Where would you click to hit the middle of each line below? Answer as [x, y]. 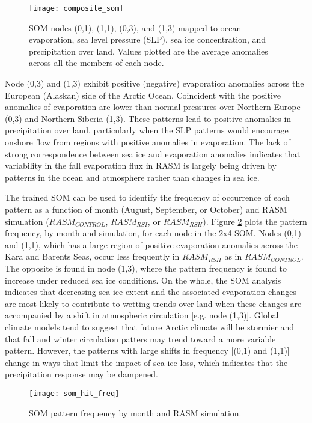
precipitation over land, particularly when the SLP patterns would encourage [147, 130]
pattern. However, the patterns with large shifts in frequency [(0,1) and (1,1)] [147, 351]
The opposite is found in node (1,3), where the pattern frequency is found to [146, 268]
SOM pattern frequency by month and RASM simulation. [135, 412]
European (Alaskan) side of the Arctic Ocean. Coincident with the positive [143, 95]
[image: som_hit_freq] [74, 393]
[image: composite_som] [76, 8]
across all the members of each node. [96, 63]
